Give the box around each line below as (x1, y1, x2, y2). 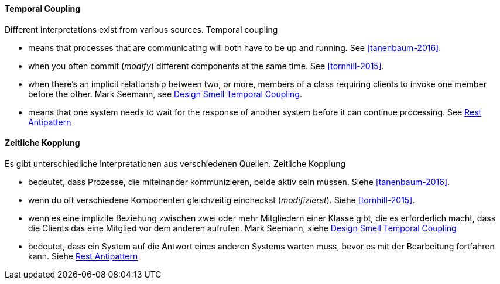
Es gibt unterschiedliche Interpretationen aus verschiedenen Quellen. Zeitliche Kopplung (5, 158, 346, 169)
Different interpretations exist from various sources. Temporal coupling (5, 24, 278, 35)
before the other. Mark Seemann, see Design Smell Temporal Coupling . (28, 88, 302, 99)
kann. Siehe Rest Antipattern (28, 251, 138, 261)
